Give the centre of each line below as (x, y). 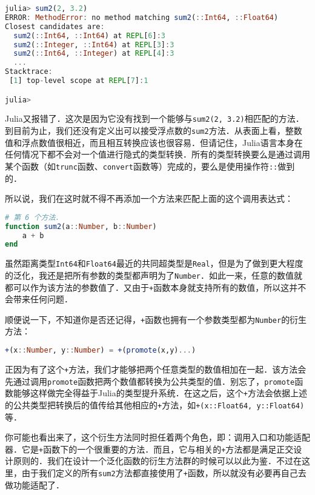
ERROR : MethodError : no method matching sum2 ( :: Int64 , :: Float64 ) (142, 17)
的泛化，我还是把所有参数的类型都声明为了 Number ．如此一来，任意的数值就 (154, 275)
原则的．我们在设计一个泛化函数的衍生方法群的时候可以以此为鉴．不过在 (157, 461)
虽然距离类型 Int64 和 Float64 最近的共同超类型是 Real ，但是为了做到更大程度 (154, 263)
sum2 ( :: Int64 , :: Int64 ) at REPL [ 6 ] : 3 (90, 35)
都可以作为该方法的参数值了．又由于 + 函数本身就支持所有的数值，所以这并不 (156, 287)
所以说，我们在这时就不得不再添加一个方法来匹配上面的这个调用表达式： (149, 198)
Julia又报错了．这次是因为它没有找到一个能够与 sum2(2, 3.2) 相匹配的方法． (154, 118)
